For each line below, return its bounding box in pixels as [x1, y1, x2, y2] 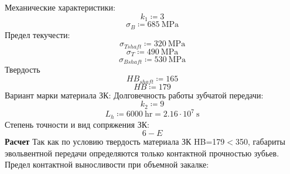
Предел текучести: [5, 28, 70, 40]
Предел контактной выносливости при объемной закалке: [5, 158, 209, 170]
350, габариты [236, 135, 285, 148]
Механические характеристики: [5, 1, 115, 13]
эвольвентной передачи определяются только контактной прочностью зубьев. [5, 146, 279, 159]
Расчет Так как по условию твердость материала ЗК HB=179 [5, 135, 225, 148]
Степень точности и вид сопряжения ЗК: [5, 118, 149, 130]
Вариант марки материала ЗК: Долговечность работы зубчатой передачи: [5, 88, 264, 101]
